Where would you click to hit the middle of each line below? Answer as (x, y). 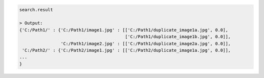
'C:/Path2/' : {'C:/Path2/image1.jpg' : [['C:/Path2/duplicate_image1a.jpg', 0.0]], (126, 50)
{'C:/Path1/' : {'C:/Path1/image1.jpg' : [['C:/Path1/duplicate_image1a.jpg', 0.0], (124, 30)
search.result (36, 9)
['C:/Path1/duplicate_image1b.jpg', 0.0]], (178, 37)
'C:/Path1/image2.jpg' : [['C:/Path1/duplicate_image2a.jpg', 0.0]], (145, 43)
